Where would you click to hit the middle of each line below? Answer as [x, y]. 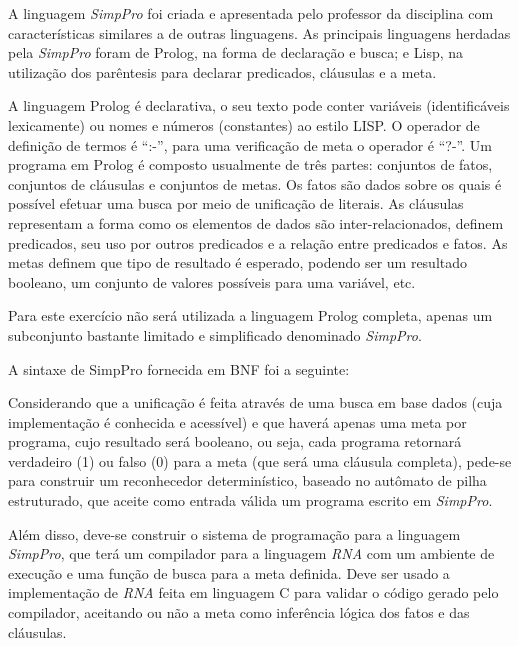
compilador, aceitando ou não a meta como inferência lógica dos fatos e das [239, 612]
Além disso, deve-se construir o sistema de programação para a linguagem [234, 533]
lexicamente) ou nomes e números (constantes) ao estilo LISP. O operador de [244, 124]
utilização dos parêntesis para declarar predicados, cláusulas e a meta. [222, 71]
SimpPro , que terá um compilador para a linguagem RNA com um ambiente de [251, 553]
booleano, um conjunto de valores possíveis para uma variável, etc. [212, 281]
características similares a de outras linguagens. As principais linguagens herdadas [259, 32]
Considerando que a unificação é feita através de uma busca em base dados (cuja [255, 402]
